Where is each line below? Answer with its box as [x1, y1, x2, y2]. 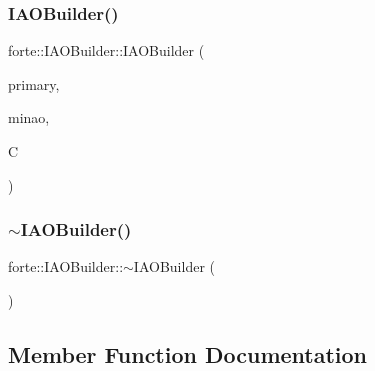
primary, [8, 73, 60, 94]
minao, [8, 107, 50, 128]
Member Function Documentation [8, 338, 368, 369]
